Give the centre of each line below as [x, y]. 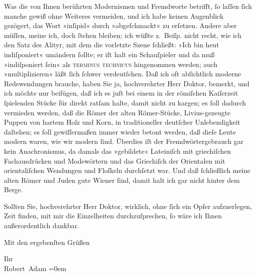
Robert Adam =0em [35, 268]
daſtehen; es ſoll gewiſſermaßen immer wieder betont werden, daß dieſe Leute [120, 131]
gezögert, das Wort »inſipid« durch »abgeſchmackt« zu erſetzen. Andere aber [120, 25]
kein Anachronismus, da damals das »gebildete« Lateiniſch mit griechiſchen [118, 151]
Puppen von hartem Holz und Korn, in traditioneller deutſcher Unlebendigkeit [122, 122]
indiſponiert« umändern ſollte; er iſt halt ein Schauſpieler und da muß [109, 54]
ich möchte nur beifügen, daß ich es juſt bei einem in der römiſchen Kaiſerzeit [121, 93]
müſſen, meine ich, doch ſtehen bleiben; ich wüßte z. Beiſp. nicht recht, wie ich [123, 35]
